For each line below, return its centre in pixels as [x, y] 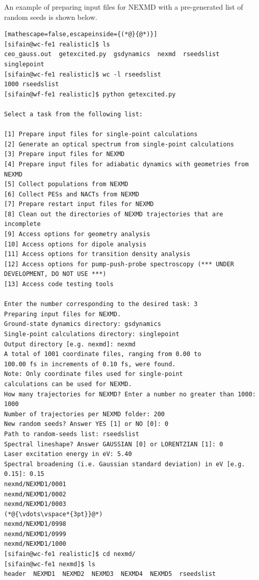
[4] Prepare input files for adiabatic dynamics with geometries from [126, 164]
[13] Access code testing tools [59, 284]
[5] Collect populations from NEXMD [66, 184]
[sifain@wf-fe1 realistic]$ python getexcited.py [90, 94]
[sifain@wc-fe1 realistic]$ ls [57, 44]
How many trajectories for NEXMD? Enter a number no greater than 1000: [130, 394]
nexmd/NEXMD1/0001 [35, 484]
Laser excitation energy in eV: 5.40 [68, 454]
